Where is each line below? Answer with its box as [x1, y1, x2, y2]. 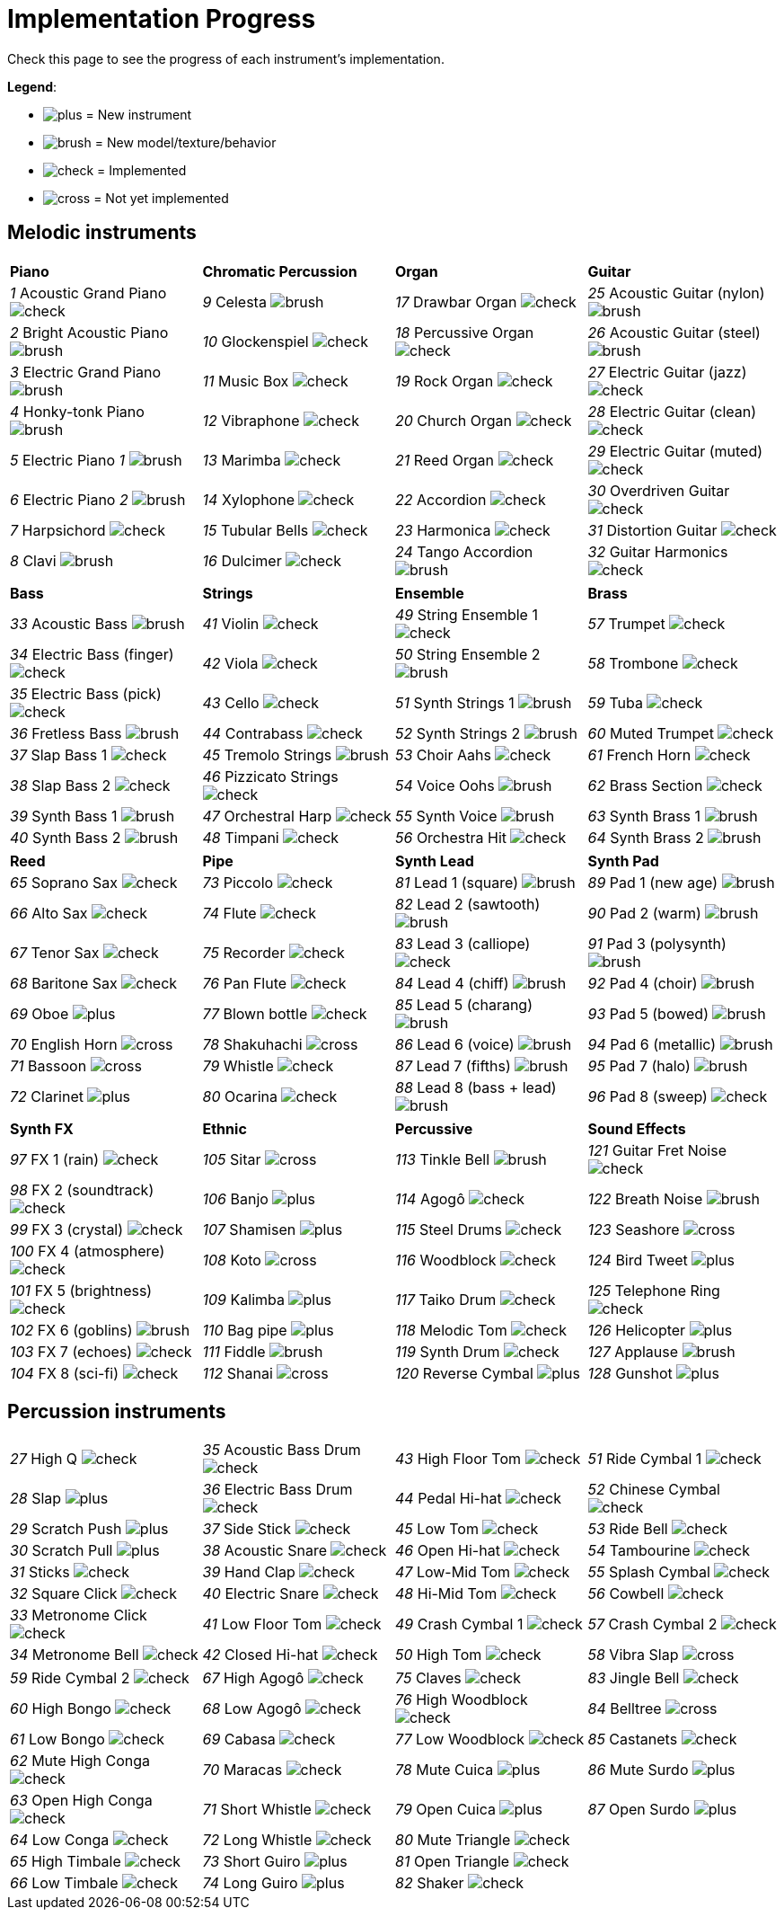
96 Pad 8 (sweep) [587, 1087, 708, 1105]
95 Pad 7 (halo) [587, 1056, 691, 1075]
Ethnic [202, 1119, 247, 1138]
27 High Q [10, 1450, 78, 1469]
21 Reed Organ [395, 450, 495, 469]
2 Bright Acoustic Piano [10, 323, 169, 342]
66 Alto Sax [10, 903, 88, 922]
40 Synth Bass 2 [10, 828, 121, 847]
